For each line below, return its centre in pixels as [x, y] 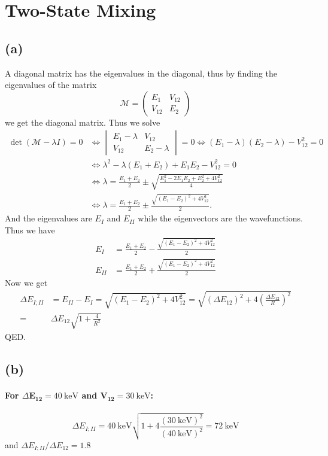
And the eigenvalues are [48, 218]
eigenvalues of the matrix [51, 85]
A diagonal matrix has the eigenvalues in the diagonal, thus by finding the [141, 73]
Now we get [26, 283]
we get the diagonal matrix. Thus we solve [83, 122]
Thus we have [30, 229]
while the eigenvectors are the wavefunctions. [220, 218]
